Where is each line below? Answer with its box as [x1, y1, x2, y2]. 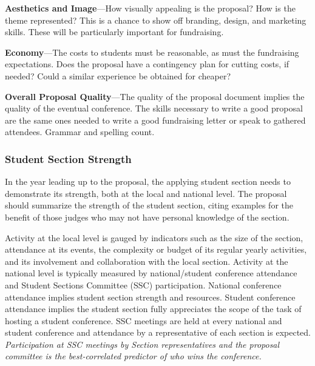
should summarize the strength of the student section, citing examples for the [5, 199, 294, 211]
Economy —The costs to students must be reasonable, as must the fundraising [5, 45, 299, 58]
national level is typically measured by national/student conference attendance [5, 267, 297, 279]
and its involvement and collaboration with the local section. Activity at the [5, 255, 288, 267]
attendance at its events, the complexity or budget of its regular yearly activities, [5, 243, 307, 256]
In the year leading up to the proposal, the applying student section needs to [5, 175, 291, 188]
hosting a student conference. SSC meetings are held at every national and [5, 314, 282, 327]
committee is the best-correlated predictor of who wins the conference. [5, 350, 262, 362]
